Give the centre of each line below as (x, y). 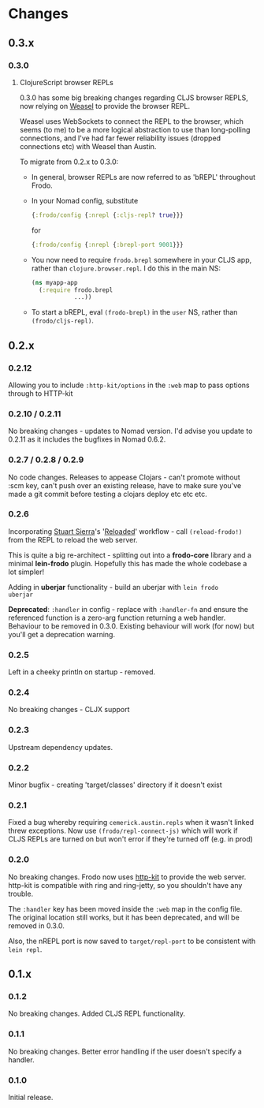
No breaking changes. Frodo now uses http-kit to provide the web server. (127, 877)
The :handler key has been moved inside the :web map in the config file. (125, 908)
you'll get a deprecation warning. (62, 634)
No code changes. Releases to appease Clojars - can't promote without (124, 477)
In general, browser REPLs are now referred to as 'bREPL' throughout (143, 177)
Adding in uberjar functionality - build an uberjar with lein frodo (113, 587)
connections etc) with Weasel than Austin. (88, 146)
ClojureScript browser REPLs (67, 82)
